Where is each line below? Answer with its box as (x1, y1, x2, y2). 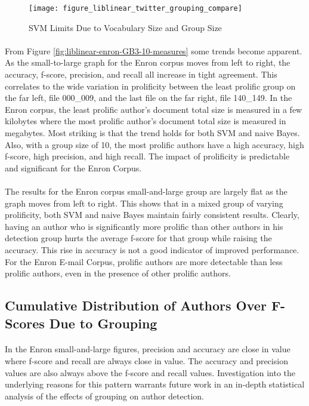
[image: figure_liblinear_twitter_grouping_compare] (29, 4, 242, 13)
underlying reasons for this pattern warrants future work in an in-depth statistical (5, 378, 305, 390)
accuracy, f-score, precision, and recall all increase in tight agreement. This (5, 68, 277, 81)
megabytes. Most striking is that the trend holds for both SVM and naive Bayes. (5, 127, 300, 139)
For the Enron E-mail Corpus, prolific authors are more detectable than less (5, 255, 283, 267)
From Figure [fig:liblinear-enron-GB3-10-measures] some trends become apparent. (5, 44, 302, 57)
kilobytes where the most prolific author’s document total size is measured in (5, 115, 286, 127)
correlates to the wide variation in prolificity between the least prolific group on (5, 79, 296, 92)
